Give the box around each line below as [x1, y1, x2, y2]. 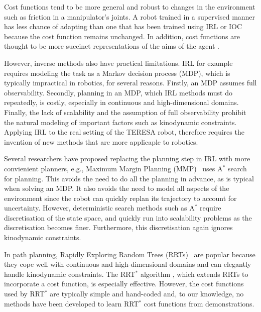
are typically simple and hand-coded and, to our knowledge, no [50, 288, 244, 299]
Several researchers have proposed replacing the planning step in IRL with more [4, 153, 250, 164]
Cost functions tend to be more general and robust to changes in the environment [4, 2, 255, 12]
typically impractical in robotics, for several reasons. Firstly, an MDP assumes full [4, 77, 257, 88]
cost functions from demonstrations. [144, 298, 254, 308]
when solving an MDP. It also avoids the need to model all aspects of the [4, 183, 229, 193]
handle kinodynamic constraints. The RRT [4, 268, 136, 279]
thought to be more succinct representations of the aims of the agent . [4, 41, 219, 51]
